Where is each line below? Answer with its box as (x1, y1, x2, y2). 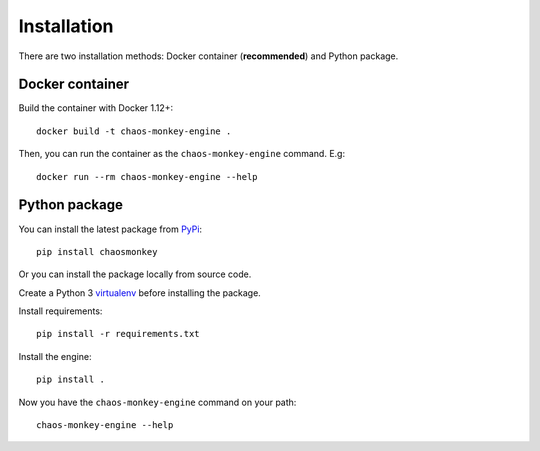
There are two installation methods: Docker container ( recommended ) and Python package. (18, 50, 399, 62)
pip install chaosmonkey (36, 246, 158, 257)
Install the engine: (18, 350, 92, 362)
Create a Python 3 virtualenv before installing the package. (18, 286, 262, 299)
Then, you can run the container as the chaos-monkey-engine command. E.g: (18, 148, 345, 160)
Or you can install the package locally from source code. (18, 268, 252, 280)
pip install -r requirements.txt (36, 328, 200, 340)
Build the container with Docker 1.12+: (18, 102, 174, 114)
